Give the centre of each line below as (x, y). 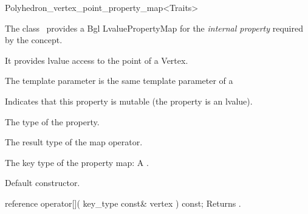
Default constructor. (43, 183)
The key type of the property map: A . (77, 162)
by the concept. (34, 40)
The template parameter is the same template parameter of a (119, 81)
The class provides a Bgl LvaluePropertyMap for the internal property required (154, 28)
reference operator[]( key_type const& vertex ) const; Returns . (123, 203)
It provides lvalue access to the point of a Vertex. (97, 60)
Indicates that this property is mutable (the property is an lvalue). (129, 101)
